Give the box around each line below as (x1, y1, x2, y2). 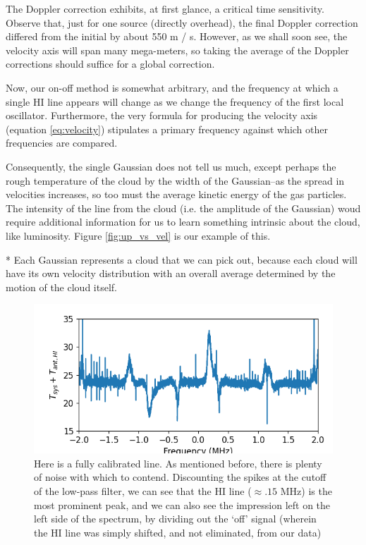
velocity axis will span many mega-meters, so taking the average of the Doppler (6, 42, 349, 57)
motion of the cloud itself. (6, 279, 117, 294)
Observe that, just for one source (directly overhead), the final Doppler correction (6, 15, 358, 30)
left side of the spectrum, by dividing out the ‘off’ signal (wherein (34, 511, 317, 526)
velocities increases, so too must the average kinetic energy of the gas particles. (6, 187, 347, 202)
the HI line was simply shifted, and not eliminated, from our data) (34, 525, 322, 539)
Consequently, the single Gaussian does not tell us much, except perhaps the (6, 159, 336, 173)
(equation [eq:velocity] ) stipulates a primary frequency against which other (6, 121, 328, 136)
